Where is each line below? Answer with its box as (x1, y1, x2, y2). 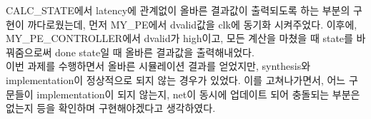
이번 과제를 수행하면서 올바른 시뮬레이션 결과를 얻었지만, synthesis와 (6, 58, 311, 73)
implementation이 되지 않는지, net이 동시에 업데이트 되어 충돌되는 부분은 (36, 86, 360, 101)
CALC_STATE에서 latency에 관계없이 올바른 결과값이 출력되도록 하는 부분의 (6, 3, 350, 17)
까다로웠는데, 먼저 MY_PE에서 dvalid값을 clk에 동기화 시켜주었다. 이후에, (27, 16, 357, 31)
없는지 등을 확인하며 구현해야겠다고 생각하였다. (6, 100, 216, 115)
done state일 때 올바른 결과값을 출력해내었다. (55, 44, 254, 59)
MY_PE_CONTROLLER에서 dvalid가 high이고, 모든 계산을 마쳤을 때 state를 (6, 31, 353, 46)
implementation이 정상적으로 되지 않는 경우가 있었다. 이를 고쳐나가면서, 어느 (6, 72, 346, 87)
